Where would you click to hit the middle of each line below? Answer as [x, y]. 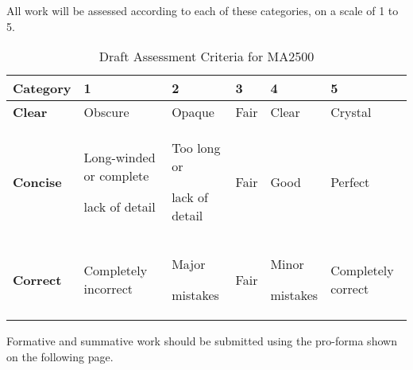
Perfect [350, 181]
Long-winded [120, 157]
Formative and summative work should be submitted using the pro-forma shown [202, 341]
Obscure [106, 112]
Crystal [351, 112]
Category [42, 88]
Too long [196, 148]
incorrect [108, 289]
